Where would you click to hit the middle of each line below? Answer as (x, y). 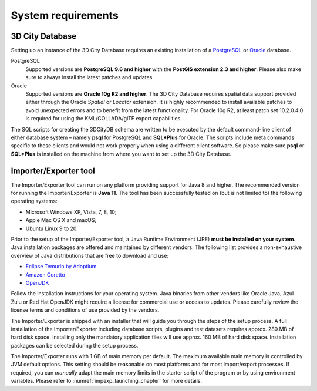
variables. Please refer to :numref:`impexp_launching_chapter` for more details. (107, 381)
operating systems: (34, 201)
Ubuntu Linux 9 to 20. (52, 228)
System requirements (65, 15)
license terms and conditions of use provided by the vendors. (85, 310)
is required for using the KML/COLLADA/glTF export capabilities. (104, 119)
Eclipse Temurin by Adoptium (61, 267)
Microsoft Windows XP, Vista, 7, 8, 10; (71, 212)
